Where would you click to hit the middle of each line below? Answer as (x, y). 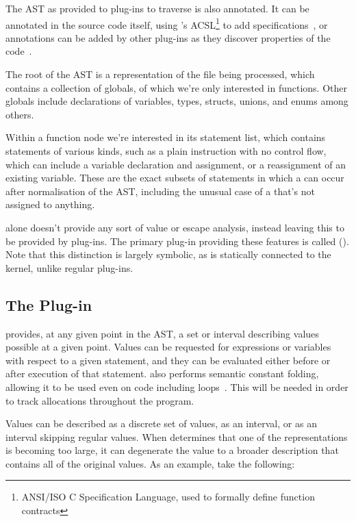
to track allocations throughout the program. (100, 400)
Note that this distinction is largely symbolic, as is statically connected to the (168, 254)
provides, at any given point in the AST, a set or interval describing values (162, 333)
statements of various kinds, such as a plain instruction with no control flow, (166, 151)
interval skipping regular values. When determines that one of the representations (177, 436)
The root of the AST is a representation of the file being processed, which (160, 74)
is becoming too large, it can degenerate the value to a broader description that (172, 450)
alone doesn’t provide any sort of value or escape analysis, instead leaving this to (175, 227)
